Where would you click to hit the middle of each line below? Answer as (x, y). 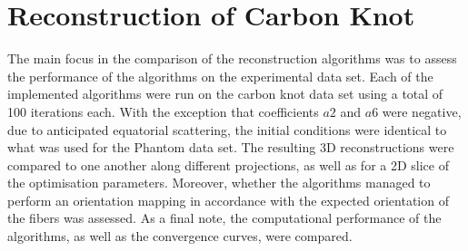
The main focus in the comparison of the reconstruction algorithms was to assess (232, 58)
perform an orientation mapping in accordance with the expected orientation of (228, 200)
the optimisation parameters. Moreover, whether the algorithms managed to (219, 183)
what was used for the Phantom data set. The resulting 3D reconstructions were (231, 147)
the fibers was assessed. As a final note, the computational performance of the (224, 218)
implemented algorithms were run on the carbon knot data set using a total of (225, 94)
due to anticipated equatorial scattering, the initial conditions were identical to (227, 129)
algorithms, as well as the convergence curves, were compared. (180, 236)
